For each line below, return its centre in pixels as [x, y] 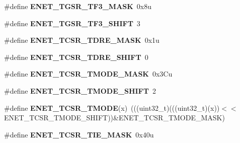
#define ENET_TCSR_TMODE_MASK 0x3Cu [88, 74]
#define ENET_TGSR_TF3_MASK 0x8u [78, 6]
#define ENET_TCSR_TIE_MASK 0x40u [79, 134]
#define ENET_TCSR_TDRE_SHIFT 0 [76, 57]
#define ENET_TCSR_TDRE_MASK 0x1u [82, 40]
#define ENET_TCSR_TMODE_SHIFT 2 [80, 90]
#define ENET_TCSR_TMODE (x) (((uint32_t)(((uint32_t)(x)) [112, 108]
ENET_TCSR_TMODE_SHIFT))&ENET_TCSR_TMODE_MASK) [114, 118]
